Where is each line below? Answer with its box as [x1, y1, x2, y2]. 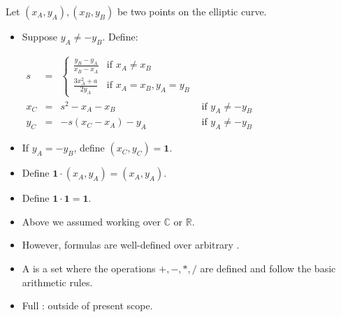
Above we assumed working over [22, 214, 161, 228]
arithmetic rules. [22, 274, 93, 289]
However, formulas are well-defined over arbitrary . [22, 237, 240, 252]
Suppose [22, 29, 58, 43]
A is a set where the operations [22, 261, 156, 276]
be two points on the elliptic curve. [117, 4, 267, 18]
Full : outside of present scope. [22, 298, 153, 313]
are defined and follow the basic [200, 261, 336, 276]
